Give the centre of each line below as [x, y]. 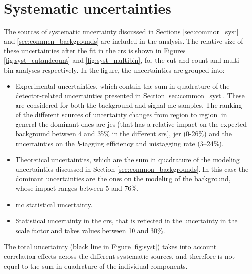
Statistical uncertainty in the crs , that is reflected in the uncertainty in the [126, 221]
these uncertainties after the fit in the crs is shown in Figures [95, 50]
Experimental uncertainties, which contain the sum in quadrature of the [122, 86]
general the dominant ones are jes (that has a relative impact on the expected [131, 124]
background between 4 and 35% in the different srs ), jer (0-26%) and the [124, 134]
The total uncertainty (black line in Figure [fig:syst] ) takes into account [110, 247]
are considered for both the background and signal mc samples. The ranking [129, 105]
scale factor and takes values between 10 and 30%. [90, 230]
